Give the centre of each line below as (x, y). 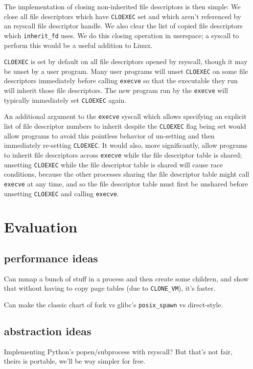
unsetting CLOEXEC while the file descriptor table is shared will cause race (114, 164)
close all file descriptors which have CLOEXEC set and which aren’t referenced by (123, 16)
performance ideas (51, 258)
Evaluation (41, 227)
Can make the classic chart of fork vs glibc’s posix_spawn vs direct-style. (114, 304)
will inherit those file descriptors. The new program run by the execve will (116, 90)
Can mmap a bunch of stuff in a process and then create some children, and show (126, 278)
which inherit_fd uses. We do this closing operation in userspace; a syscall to (122, 35)
